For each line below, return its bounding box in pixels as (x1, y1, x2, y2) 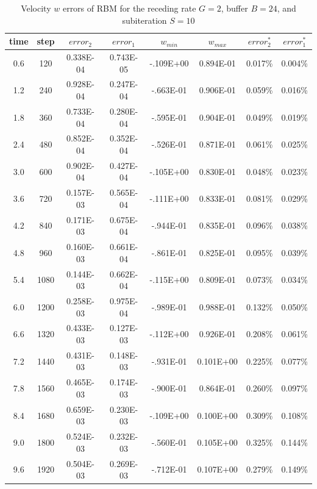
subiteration (122, 13, 167, 26)
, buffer (221, 2, 248, 14)
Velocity (21, 2, 51, 14)
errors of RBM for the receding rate (62, 2, 196, 14)
